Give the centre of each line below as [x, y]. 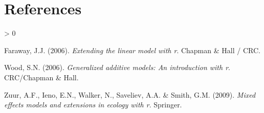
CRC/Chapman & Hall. [41, 77]
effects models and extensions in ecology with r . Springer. [93, 105]
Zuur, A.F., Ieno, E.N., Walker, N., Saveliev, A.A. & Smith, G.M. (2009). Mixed [130, 94]
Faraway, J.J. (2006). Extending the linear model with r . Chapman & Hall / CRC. [132, 50]
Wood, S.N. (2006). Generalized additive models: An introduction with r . [117, 67]
